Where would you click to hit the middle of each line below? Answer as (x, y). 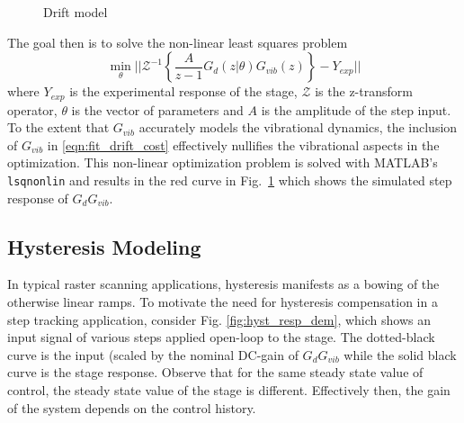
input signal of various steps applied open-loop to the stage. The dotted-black (221, 337)
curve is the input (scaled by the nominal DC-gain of (153, 354)
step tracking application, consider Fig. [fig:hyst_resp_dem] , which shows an (219, 319)
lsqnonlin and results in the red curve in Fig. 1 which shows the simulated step (230, 180)
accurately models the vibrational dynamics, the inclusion (298, 127)
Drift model (76, 12)
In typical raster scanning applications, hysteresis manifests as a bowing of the (223, 284)
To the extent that (58, 127)
